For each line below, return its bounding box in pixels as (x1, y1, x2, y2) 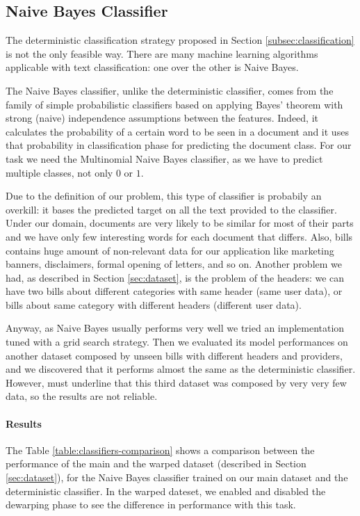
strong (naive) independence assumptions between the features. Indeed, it (6, 111, 319, 125)
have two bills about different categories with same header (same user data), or (6, 284, 343, 298)
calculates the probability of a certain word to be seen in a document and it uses (6, 124, 349, 138)
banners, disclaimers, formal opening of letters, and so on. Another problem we (6, 257, 343, 271)
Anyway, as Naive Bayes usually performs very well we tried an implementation (6, 321, 345, 335)
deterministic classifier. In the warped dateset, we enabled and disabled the (6, 483, 326, 498)
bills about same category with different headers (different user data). (6, 297, 302, 312)
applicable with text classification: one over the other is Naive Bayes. (6, 60, 299, 74)
